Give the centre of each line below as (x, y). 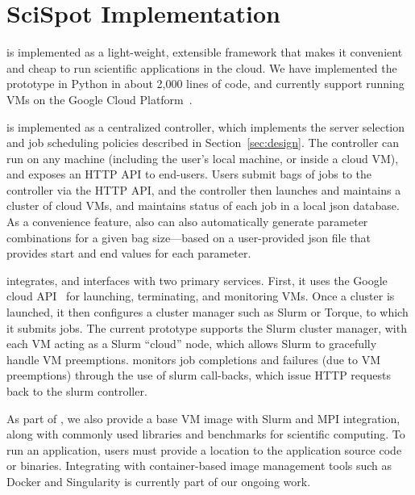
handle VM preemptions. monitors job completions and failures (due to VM (194, 359)
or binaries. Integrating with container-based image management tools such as (199, 466)
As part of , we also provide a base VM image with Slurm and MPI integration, (203, 418)
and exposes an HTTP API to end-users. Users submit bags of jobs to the (189, 174)
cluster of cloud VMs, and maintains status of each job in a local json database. (203, 206)
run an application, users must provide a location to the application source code (204, 449)
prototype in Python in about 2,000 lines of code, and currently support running (205, 84)
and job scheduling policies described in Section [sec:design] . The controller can (203, 143)
